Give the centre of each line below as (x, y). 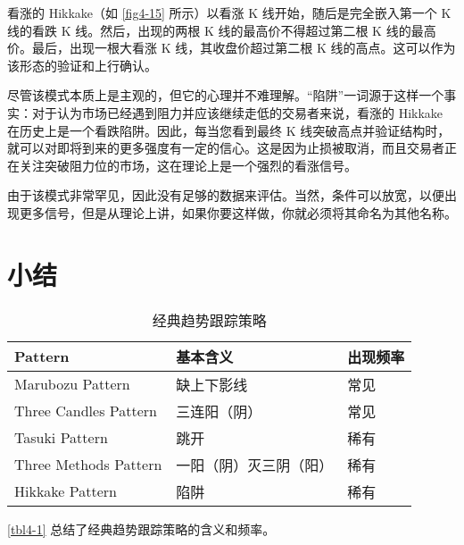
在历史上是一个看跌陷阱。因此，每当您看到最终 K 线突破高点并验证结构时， (229, 130)
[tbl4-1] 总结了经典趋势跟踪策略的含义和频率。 (141, 528)
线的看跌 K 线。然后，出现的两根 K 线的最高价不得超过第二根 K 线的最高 (222, 30)
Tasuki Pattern (61, 438)
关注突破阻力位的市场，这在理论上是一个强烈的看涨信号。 (188, 165)
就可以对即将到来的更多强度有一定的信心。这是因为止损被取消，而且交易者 (226, 148)
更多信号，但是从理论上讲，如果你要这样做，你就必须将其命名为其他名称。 (238, 212)
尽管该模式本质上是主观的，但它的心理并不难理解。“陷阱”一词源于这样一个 (226, 95)
